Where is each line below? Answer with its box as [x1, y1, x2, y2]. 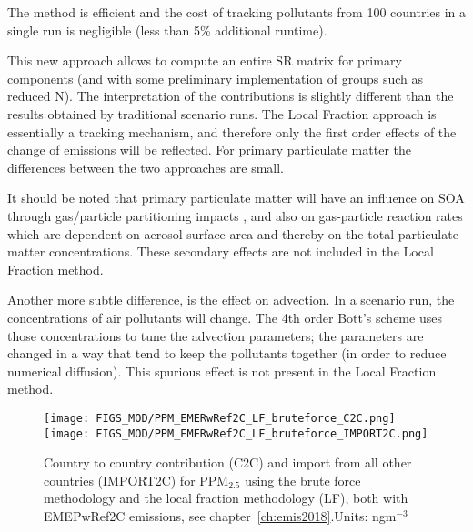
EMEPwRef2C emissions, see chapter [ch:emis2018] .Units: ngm [44, 506, 397, 525]
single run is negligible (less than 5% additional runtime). [7, 20, 327, 39]
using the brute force [245, 470, 361, 489]
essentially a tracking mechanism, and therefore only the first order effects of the [7, 122, 457, 141]
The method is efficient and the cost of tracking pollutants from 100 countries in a [7, 3, 467, 21]
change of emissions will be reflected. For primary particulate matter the [7, 140, 411, 159]
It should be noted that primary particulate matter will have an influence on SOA [7, 188, 465, 207]
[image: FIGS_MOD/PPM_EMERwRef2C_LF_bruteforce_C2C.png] [44, 411, 396, 425]
